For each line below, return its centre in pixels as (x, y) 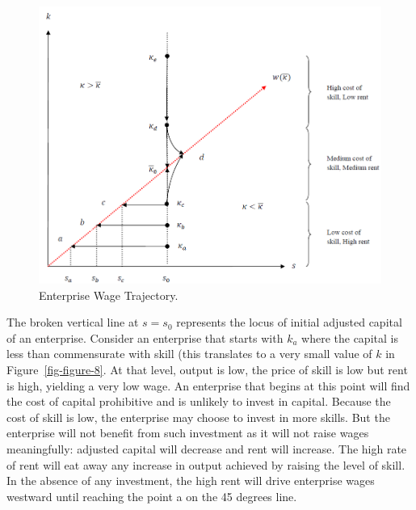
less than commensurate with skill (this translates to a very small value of (189, 354)
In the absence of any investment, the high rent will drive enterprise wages (191, 480)
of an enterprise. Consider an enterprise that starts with (145, 337)
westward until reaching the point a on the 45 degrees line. (152, 496)
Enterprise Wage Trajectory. (109, 295)
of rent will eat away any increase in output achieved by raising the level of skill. (206, 464)
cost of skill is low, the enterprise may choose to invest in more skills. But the (198, 417)
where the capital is (350, 337)
